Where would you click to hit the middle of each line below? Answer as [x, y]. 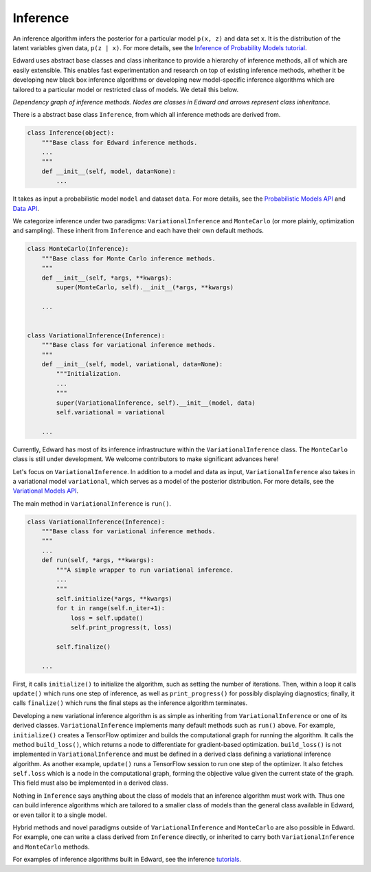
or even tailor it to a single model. [60, 815]
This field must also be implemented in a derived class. [90, 783]
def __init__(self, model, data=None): [109, 171]
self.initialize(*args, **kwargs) [114, 599]
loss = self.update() [107, 618]
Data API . [26, 208]
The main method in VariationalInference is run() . [92, 503]
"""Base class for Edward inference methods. [120, 142]
